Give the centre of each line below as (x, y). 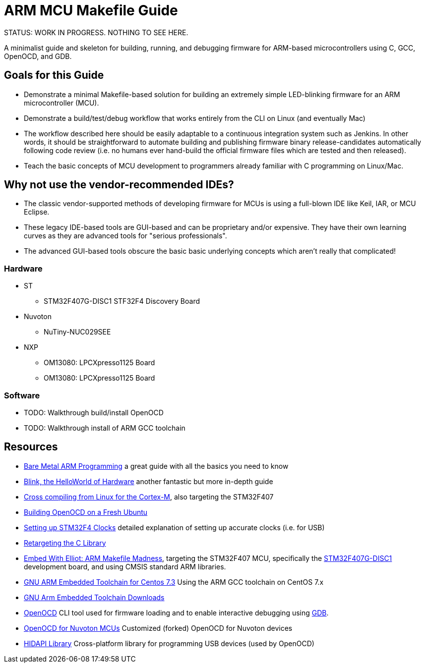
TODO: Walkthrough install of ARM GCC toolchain (105, 428)
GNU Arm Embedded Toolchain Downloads (94, 597)
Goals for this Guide (54, 75)
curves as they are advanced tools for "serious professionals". (125, 236)
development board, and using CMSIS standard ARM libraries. (125, 566)
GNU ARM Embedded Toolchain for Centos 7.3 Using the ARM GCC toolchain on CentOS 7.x (174, 582)
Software (22, 395)
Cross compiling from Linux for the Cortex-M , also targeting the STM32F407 (149, 497)
